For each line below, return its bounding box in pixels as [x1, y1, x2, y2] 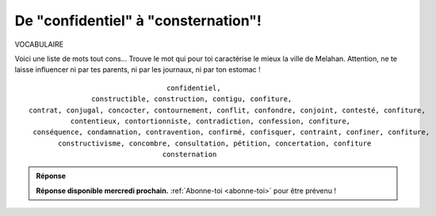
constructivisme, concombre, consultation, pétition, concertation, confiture [58, 138, 372, 148]
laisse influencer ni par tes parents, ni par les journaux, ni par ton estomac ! [14, 65, 261, 74]
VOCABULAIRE [14, 40, 63, 49]
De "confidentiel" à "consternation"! [14, 12, 262, 29]
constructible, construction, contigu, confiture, [91, 95, 293, 104]
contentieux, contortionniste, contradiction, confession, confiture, [70, 116, 351, 126]
